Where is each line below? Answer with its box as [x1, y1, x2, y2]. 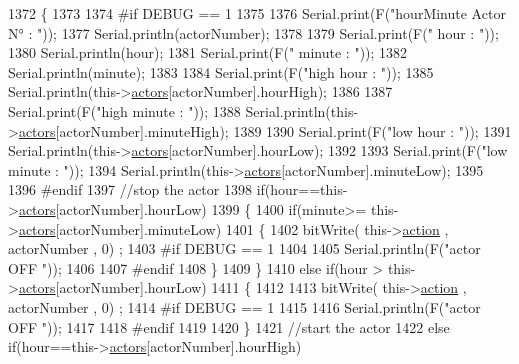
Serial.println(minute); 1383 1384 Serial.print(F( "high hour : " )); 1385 [8, 61, 434, 82]
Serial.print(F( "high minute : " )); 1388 [8, 100, 241, 121]
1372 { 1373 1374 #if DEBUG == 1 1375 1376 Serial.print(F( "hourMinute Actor [8, 3, 506, 23]
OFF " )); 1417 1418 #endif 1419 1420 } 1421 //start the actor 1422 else [8, 316, 450, 337]
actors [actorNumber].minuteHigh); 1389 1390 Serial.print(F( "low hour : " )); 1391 [18, 120, 512, 141]
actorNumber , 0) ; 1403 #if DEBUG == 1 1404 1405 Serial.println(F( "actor [8, 238, 481, 259]
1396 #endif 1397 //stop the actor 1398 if [8, 179, 265, 200]
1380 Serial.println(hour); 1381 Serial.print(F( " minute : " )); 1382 [8, 42, 408, 63]
